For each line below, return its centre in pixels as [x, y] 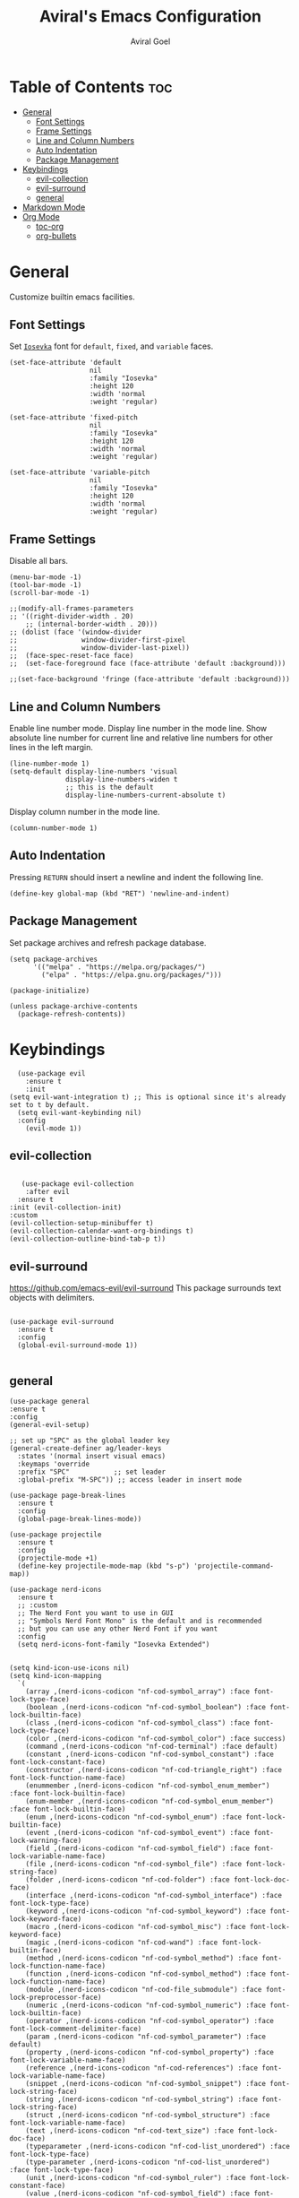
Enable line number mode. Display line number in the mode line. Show [138, 729]
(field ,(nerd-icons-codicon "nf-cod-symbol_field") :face [138, 1848]
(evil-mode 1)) [54, 1128]
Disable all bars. [39, 561]
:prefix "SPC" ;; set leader [92, 1472]
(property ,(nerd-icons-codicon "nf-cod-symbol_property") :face [150, 2053]
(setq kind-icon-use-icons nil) [69, 1668]
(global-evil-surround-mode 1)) [78, 1346]
